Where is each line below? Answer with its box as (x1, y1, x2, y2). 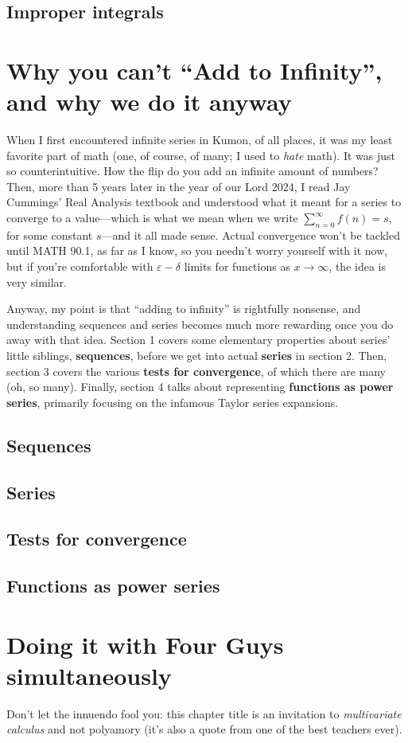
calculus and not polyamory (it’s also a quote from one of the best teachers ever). (6, 721, 402, 737)
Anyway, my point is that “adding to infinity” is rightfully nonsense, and (6, 300, 361, 317)
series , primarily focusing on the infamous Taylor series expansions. (6, 393, 339, 410)
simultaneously (6, 659, 172, 691)
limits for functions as (184, 258, 290, 275)
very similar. (6, 273, 67, 290)
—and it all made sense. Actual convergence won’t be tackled (101, 226, 400, 243)
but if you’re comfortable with (6, 258, 153, 275)
